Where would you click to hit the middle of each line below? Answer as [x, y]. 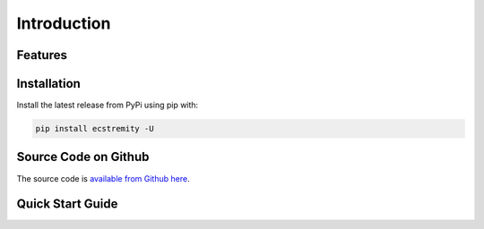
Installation [48, 84]
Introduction [64, 23]
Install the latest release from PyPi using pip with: [108, 105]
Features [42, 55]
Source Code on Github [83, 157]
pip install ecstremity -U [95, 129]
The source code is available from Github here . [103, 178]
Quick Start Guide [67, 204]
